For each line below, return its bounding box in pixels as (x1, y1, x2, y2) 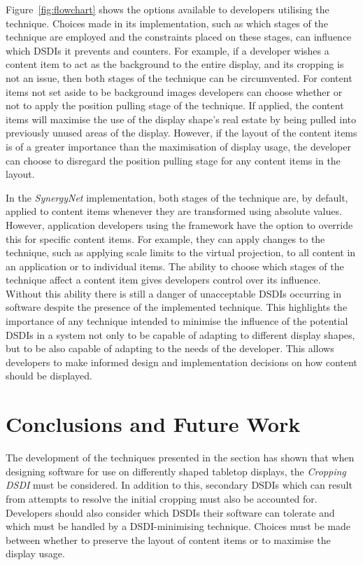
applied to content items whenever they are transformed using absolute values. (6, 204, 342, 218)
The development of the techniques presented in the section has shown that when (6, 450, 355, 465)
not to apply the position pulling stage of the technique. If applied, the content (6, 98, 344, 113)
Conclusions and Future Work (6, 410, 301, 438)
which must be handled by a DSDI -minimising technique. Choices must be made (6, 519, 351, 533)
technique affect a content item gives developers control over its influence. (6, 272, 321, 287)
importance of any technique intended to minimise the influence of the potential (6, 314, 348, 328)
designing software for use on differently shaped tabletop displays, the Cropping (6, 463, 346, 478)
